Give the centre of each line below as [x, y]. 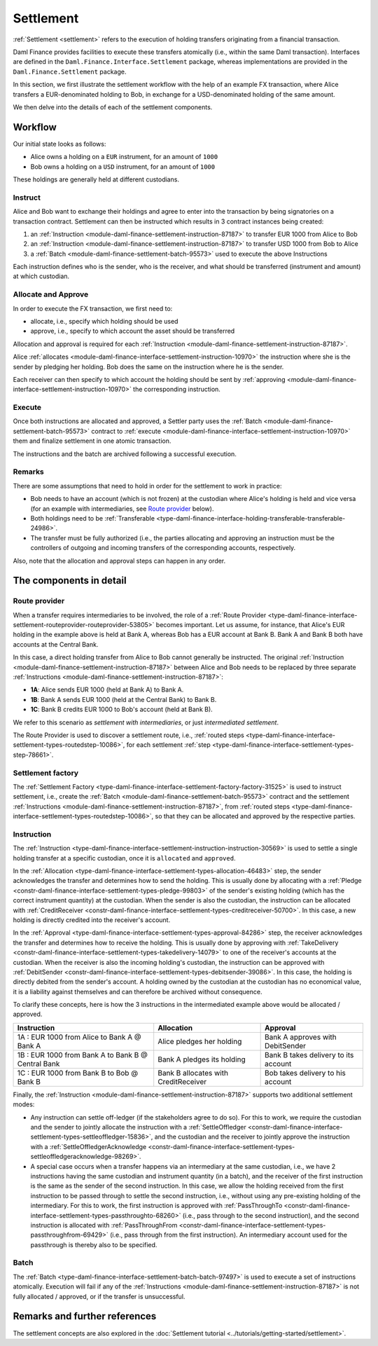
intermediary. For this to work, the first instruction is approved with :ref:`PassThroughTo [156, 1206]
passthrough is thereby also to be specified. [94, 1244]
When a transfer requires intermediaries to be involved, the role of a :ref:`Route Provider [140, 615]
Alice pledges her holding [200, 1041]
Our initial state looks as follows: [59, 144]
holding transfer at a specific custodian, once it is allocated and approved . [124, 858]
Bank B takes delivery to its [309, 1055]
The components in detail [70, 581]
